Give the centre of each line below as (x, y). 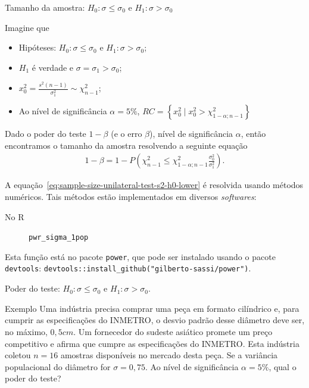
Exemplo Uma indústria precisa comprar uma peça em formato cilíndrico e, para (152, 308)
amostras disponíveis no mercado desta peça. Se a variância (169, 355)
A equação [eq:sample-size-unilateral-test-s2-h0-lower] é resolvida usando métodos (154, 185)
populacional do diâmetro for (58, 366)
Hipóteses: (38, 47)
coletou (18, 355)
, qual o (283, 366)
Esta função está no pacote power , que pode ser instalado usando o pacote (140, 256)
